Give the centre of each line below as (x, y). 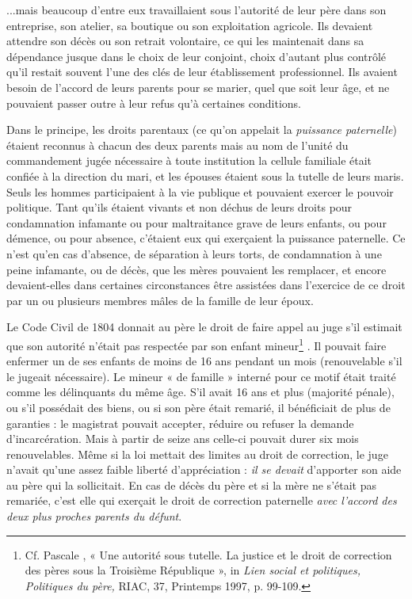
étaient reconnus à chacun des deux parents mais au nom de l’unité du (177, 145)
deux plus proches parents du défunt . (94, 516)
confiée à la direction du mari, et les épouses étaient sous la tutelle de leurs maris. (205, 176)
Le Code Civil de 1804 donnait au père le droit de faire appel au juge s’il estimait (204, 327)
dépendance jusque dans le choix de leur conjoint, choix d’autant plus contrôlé (196, 56)
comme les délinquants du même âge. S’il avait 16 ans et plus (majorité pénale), (200, 392)
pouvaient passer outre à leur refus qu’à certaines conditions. (154, 103)
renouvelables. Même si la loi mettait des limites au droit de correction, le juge (197, 454)
